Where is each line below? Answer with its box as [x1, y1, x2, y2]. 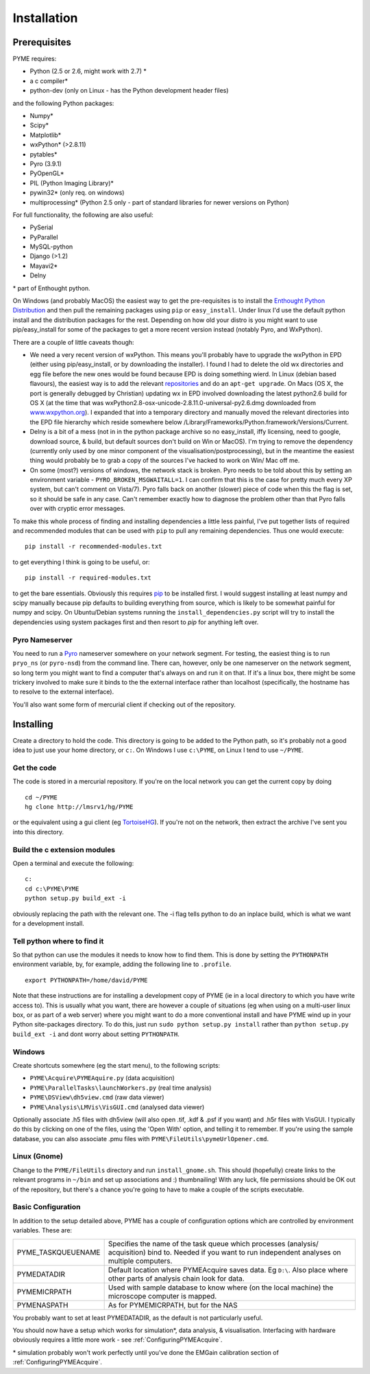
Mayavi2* [29, 262, 58, 270]
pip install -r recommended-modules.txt [25, 542, 162, 551]
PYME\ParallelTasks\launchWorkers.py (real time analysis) [29, 1084, 212, 1092]
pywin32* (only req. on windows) [29, 189, 125, 197]
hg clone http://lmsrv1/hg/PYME [25, 803, 134, 811]
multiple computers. [108, 1256, 173, 1266]
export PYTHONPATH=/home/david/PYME [25, 976, 148, 984]
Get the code [12, 763, 57, 772]
